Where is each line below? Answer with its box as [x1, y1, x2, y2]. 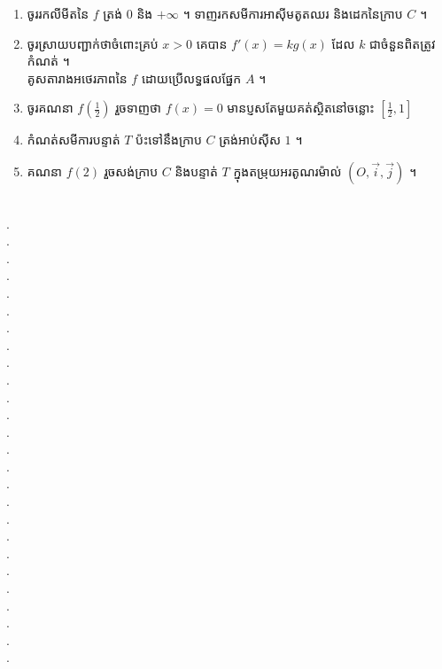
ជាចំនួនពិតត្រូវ [369, 34, 436, 52]
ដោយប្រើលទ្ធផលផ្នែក [141, 68, 242, 87]
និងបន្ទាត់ [174, 161, 218, 180]
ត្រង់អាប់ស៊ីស [219, 130, 281, 149]
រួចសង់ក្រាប [104, 161, 159, 180]
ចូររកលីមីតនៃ [27, 4, 89, 22]
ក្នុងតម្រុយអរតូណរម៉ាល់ [233, 161, 342, 180]
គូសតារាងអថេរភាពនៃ [27, 68, 128, 87]
